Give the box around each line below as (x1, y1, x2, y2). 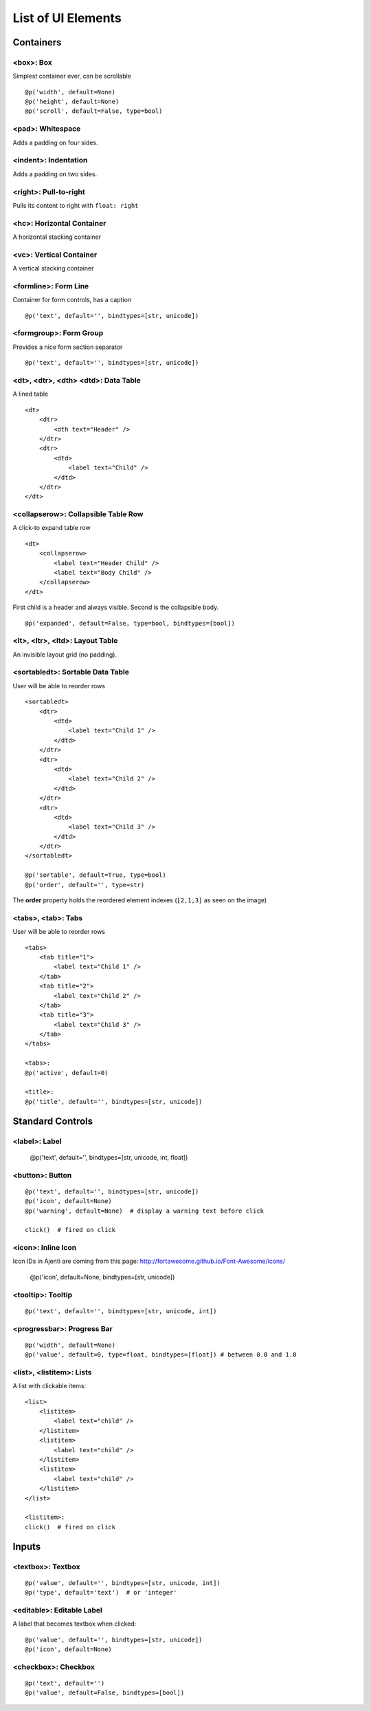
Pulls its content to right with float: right (12, 201, 139, 209)
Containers (12, 36, 62, 48)
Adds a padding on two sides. (12, 169, 98, 178)
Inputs (12, 1540, 41, 1552)
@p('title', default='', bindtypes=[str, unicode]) (25, 1098, 203, 1105)
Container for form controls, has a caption (12, 296, 132, 304)
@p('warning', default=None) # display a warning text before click (25, 1207, 265, 1215)
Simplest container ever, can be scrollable (12, 72, 132, 81)
